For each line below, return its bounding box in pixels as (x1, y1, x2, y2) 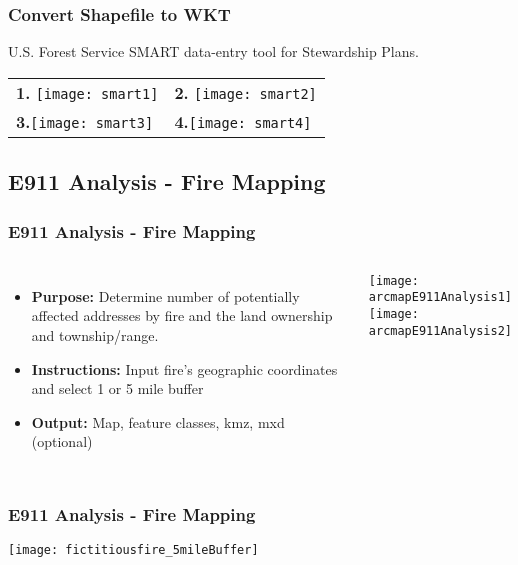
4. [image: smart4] (174, 109, 312, 133)
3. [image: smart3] (16, 109, 154, 133)
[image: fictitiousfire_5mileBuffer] (8, 543, 259, 558)
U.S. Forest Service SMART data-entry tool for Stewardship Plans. (8, 41, 419, 62)
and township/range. (31, 325, 159, 345)
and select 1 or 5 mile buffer (31, 378, 204, 399)
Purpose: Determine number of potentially (31, 285, 300, 306)
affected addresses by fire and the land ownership (31, 305, 333, 326)
